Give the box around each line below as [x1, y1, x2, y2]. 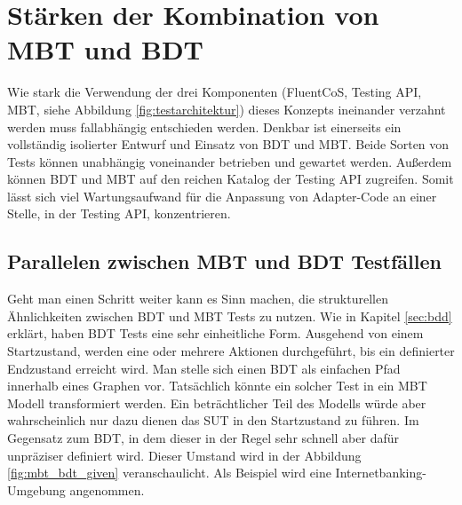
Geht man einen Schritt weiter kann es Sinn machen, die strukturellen [7, 289, 388, 308]
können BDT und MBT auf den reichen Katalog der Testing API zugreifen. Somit [7, 170, 454, 188]
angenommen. [69, 480, 145, 499]
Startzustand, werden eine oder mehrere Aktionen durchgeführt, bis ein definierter [7, 342, 455, 360]
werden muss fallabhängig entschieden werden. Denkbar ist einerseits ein [7, 117, 402, 136]
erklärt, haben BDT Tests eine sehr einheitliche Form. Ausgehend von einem [7, 324, 424, 343]
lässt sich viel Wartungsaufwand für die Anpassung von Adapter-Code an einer [7, 186, 437, 205]
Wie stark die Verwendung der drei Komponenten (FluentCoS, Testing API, [7, 83, 422, 101]
